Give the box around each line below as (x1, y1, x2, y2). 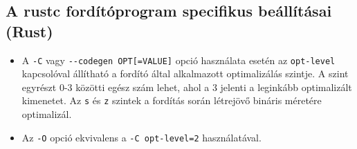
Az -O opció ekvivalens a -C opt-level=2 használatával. (21, 130, 262, 144)
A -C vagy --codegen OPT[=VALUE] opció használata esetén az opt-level (21, 52, 336, 67)
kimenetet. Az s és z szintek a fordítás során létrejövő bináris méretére (21, 93, 322, 108)
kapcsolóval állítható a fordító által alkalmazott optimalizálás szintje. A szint (21, 66, 349, 81)
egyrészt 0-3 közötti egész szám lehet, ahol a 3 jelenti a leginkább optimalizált (21, 79, 352, 94)
